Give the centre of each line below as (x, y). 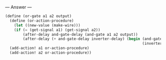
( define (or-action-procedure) (42, 21)
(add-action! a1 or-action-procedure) (50, 48)
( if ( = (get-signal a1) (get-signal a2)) (57, 30)
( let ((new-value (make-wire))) (47, 25)
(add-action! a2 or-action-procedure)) (51, 53)
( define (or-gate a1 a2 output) (38, 16)
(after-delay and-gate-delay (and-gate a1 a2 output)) (81, 34)
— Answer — (19, 7)
